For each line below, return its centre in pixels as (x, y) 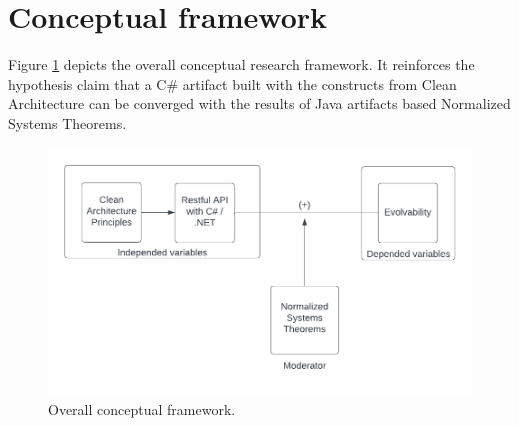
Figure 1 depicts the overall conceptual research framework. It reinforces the (241, 64)
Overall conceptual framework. (142, 409)
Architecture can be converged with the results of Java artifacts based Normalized (259, 103)
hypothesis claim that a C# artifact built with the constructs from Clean (232, 83)
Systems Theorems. (67, 122)
